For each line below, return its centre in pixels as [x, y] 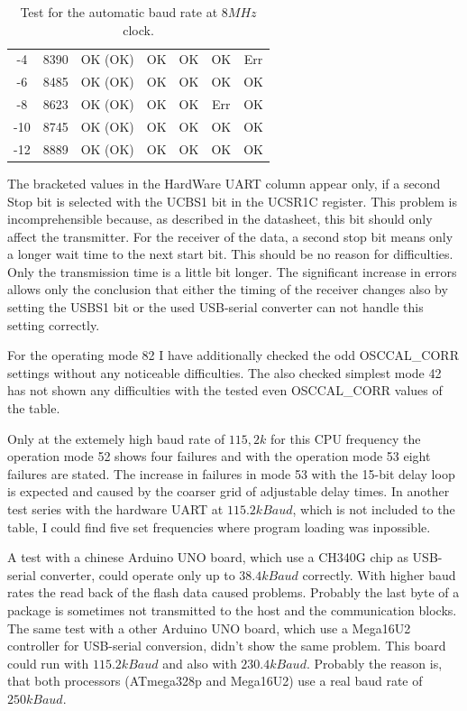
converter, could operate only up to [137, 574]
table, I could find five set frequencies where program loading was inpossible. [219, 526]
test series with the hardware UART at [115, 509]
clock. [138, 29]
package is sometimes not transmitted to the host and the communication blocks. [232, 609]
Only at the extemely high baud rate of [116, 438]
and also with [200, 663]
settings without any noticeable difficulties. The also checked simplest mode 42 [224, 372]
